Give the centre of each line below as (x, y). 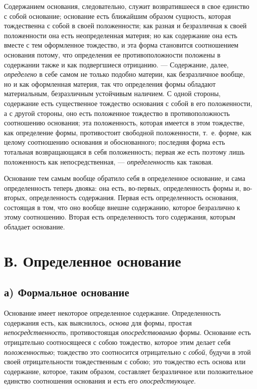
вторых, (16, 197)
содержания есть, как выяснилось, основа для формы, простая (98, 322)
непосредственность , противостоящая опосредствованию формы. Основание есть (128, 332)
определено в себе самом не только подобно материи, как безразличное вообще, (125, 74)
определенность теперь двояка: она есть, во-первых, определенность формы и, (123, 188)
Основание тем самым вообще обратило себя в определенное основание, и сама (125, 178)
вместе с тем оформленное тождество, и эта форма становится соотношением (121, 45)
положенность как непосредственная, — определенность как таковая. (109, 161)
